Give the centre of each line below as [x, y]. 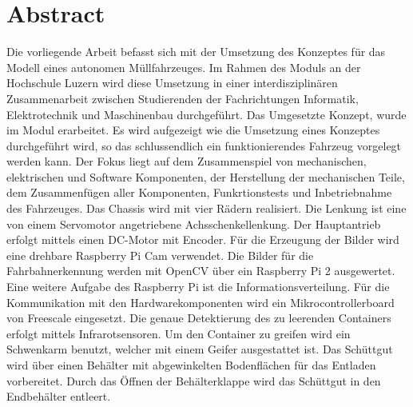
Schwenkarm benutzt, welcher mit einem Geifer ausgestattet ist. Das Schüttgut [200, 349]
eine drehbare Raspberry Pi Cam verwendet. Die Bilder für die [160, 255]
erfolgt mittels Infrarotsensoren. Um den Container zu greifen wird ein [179, 333]
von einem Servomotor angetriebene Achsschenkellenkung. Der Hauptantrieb [194, 223]
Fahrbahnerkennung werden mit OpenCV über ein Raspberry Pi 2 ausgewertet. [201, 271]
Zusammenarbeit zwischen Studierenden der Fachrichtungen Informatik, [183, 98]
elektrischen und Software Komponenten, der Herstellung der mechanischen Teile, [206, 176]
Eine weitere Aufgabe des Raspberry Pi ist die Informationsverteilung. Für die [198, 287]
